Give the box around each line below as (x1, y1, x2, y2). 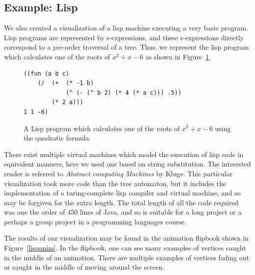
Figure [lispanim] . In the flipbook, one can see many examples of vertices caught (4, 243, 246, 253)
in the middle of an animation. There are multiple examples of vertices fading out (4, 252, 249, 262)
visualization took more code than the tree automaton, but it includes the (4, 178, 226, 188)
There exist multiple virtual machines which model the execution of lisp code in (4, 149, 244, 159)
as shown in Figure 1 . (145, 51, 211, 61)
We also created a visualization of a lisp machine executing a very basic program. (4, 23, 248, 33)
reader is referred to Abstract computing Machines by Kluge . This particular (4, 168, 233, 178)
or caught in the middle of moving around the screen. (4, 262, 164, 272)
